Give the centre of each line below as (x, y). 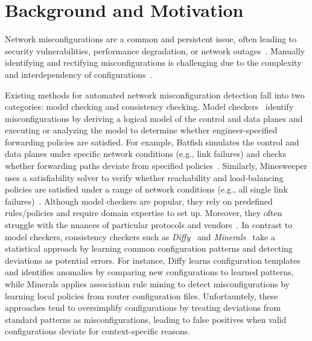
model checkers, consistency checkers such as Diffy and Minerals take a (140, 236)
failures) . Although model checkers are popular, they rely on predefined (139, 201)
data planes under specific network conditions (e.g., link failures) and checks (146, 154)
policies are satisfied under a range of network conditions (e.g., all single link (146, 189)
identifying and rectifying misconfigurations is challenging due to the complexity (153, 62)
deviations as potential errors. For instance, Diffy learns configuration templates (153, 260)
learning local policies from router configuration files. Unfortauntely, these (142, 295)
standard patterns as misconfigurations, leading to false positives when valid (146, 319)
